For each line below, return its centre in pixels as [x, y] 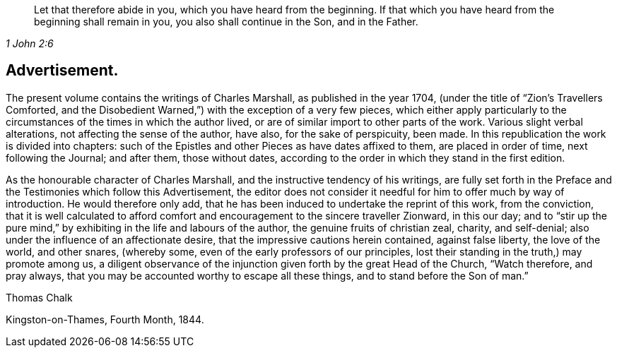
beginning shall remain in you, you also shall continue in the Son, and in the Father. [226, 22]
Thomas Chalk [39, 297]
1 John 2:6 [30, 43]
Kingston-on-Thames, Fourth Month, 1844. [105, 319]
